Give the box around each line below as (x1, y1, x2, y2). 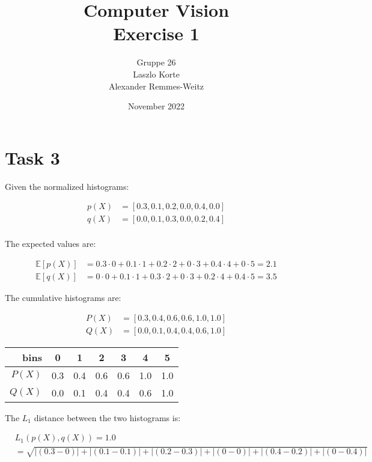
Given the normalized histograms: (5, 180, 129, 192)
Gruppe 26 (136, 56, 176, 68)
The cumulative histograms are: (5, 291, 121, 303)
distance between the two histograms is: (34, 411, 181, 424)
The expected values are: (5, 237, 96, 250)
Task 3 (5, 145, 60, 169)
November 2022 (127, 100, 185, 112)
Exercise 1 (113, 21, 200, 46)
